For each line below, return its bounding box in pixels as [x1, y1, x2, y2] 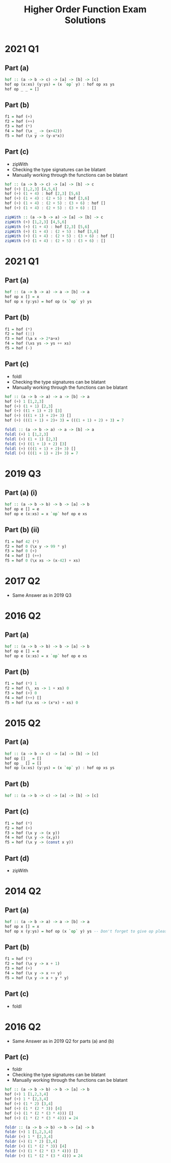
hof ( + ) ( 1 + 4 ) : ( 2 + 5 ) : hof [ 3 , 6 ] [5, 196, 90, 201]
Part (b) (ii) [5, 525, 40, 534]
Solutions [64, 14, 106, 26]
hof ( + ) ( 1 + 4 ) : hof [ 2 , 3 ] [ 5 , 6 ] [5, 191, 81, 196]
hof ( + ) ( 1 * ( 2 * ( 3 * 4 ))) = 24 [5, 1115, 79, 1121]
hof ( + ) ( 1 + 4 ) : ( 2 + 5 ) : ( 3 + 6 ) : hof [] [5, 201, 106, 206]
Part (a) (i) [5, 488, 38, 497]
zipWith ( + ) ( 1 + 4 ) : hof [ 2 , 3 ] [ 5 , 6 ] [5, 224, 90, 229]
